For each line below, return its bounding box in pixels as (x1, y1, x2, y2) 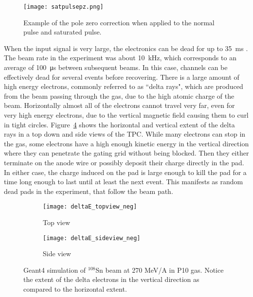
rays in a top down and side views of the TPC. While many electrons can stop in (4, 129, 246, 139)
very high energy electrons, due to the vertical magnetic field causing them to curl (4, 110, 249, 120)
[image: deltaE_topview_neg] (43, 203, 137, 210)
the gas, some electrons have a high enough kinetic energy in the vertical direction (4, 138, 249, 148)
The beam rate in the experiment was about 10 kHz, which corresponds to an (4, 52, 236, 63)
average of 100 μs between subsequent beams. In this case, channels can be (4, 62, 228, 72)
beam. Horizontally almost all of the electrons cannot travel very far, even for (4, 100, 235, 110)
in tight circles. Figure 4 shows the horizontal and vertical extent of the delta (4, 119, 235, 129)
